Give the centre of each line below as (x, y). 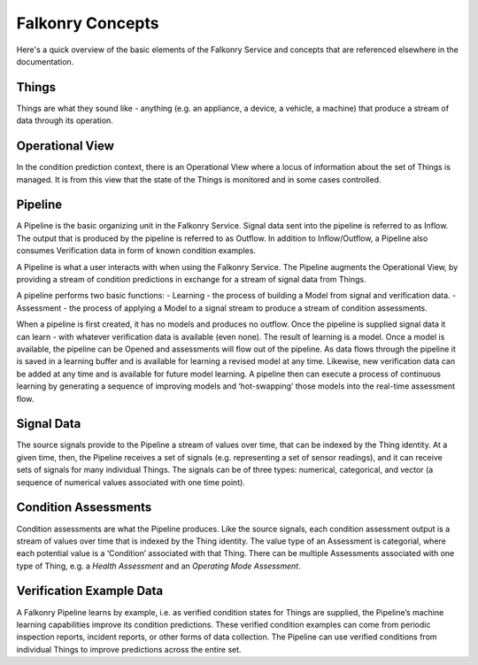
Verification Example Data (90, 591)
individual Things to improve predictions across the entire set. (129, 649)
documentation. (45, 61)
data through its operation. (65, 120)
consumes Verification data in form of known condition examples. (136, 251)
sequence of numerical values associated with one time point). (131, 482)
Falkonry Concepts (88, 23)
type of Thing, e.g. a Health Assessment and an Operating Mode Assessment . (158, 566)
